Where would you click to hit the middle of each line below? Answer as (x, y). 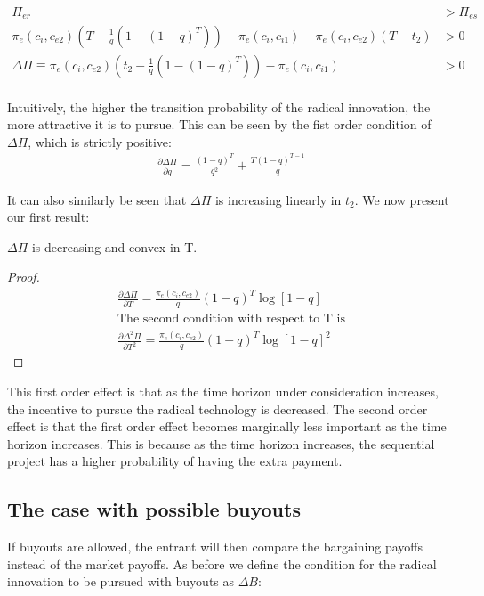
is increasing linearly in (278, 199)
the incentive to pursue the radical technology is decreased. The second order (218, 408)
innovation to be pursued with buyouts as (121, 581)
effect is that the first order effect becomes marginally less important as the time (227, 426)
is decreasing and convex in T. (114, 246)
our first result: (48, 217)
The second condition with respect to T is (231, 319)
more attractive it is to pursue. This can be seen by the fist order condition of (219, 124)
